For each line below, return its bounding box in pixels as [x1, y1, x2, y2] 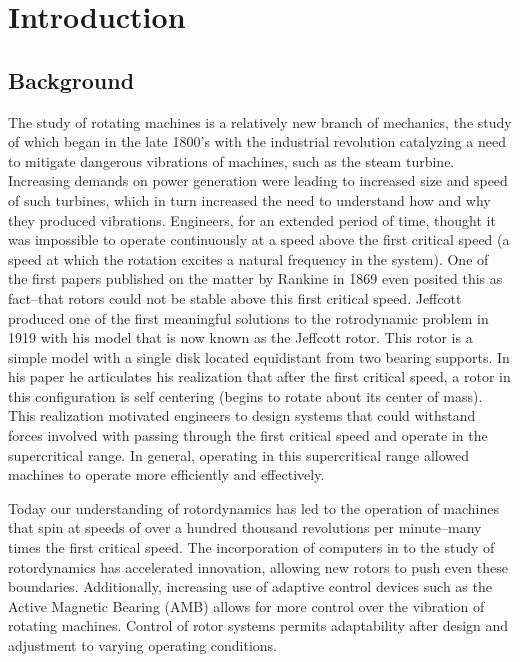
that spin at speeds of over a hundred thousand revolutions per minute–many [8, 517, 482, 538]
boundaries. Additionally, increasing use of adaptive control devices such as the [8, 576, 492, 597]
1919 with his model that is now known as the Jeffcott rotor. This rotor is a [8, 327, 473, 348]
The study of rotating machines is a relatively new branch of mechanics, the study [8, 111, 512, 132]
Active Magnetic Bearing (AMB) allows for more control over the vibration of [8, 595, 485, 616]
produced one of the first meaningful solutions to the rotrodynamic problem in [8, 307, 489, 328]
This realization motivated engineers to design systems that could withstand [8, 405, 476, 426]
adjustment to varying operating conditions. [8, 635, 277, 656]
